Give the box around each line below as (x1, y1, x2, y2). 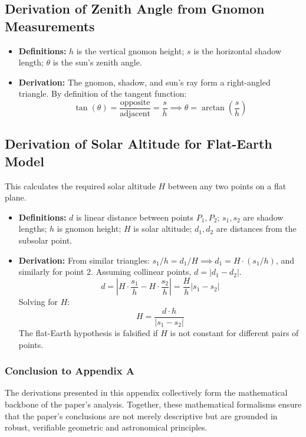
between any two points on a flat (167, 179, 287, 192)
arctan (201, 104, 225, 113)
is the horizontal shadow (193, 44, 282, 57)
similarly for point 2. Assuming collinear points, (18, 265, 192, 278)
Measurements (5, 17, 95, 35)
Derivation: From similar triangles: (18, 254, 150, 266)
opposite (120, 98, 150, 107)
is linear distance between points (76, 211, 194, 223)
